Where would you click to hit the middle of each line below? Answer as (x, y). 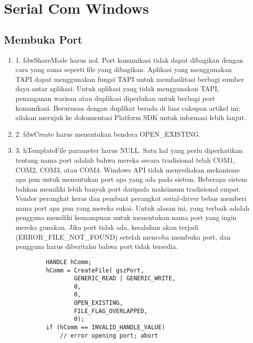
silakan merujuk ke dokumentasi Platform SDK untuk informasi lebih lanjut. (131, 117)
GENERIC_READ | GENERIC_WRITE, (125, 279)
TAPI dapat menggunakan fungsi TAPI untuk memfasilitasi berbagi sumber (130, 79)
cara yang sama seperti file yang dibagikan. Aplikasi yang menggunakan (124, 69)
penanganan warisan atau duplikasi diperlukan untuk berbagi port (115, 98)
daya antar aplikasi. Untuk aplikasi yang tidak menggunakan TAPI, (117, 88)
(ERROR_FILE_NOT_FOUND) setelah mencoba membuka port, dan (123, 236)
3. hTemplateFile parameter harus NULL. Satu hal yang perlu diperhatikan (129, 150)
